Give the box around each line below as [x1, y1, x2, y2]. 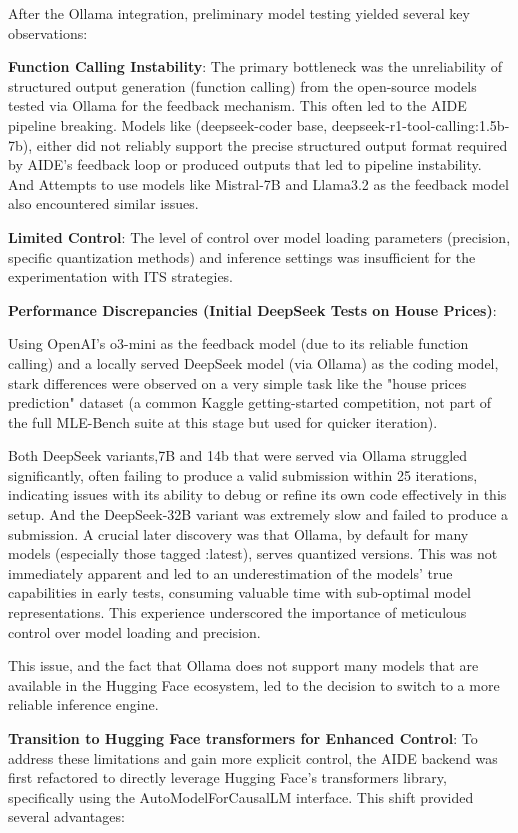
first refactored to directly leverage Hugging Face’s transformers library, [8, 767, 447, 788]
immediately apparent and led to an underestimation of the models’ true [8, 562, 453, 583]
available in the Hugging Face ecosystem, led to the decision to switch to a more [8, 674, 500, 695]
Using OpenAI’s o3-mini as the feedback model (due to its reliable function [8, 333, 469, 354]
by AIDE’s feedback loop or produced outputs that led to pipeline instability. [8, 154, 482, 175]
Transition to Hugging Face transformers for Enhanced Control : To [8, 728, 478, 748]
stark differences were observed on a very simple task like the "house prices [8, 372, 467, 393]
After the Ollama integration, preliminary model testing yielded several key [8, 3, 470, 23]
